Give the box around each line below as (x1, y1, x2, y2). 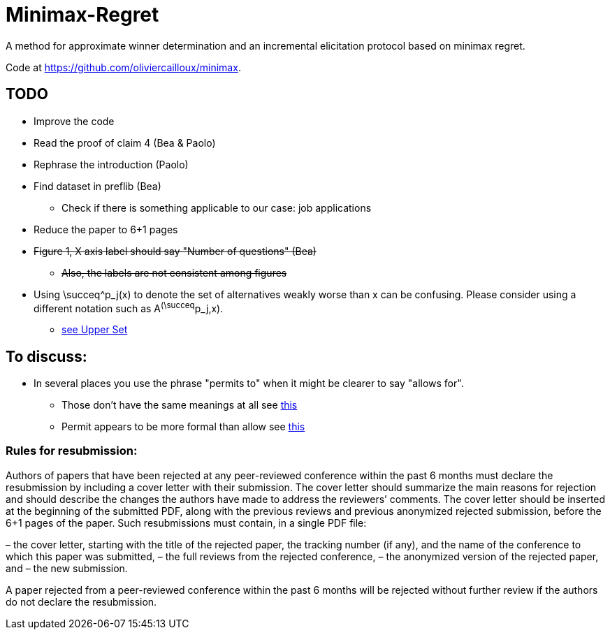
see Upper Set (61, 323, 128, 336)
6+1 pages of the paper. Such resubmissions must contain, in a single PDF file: (6, 516, 367, 529)
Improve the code (34, 115, 115, 127)
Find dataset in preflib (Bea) (34, 180, 161, 192)
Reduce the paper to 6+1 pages (34, 223, 178, 235)
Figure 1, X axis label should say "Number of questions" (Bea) (34, 244, 317, 257)
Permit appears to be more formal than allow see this (61, 421, 305, 433)
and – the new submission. (6, 562, 128, 574)
